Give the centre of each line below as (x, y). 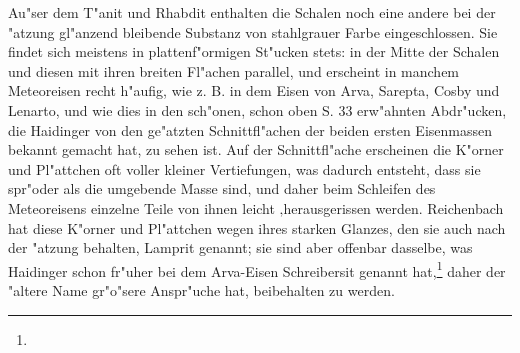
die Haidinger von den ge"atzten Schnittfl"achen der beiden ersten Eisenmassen (250, 129)
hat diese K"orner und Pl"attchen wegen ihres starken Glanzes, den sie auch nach (257, 227)
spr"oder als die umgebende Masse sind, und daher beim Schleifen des (222, 188)
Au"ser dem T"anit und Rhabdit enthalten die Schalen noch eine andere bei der (252, 12)
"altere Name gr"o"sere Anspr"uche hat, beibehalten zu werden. (201, 289)
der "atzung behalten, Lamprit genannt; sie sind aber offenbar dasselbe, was (240, 247)
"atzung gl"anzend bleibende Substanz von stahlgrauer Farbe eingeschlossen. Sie (253, 31)
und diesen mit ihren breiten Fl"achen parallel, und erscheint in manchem (234, 70)
